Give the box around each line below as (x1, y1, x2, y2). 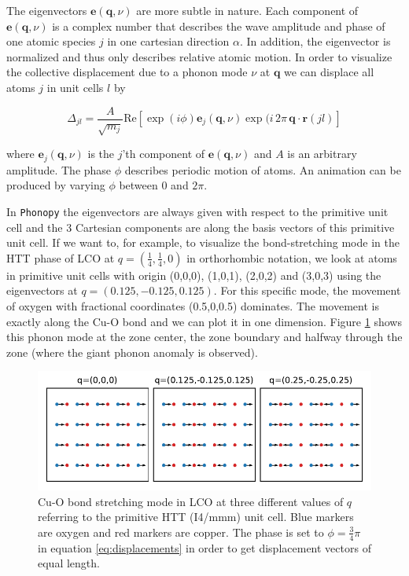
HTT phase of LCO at (6, 249, 115, 266)
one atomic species (6, 33, 96, 50)
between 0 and (119, 177, 189, 193)
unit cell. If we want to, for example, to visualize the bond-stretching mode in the (6, 234, 400, 251)
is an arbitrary (287, 145, 357, 162)
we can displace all (284, 64, 374, 80)
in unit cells (46, 79, 104, 95)
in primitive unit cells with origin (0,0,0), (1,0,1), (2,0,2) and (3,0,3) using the (6, 266, 381, 283)
